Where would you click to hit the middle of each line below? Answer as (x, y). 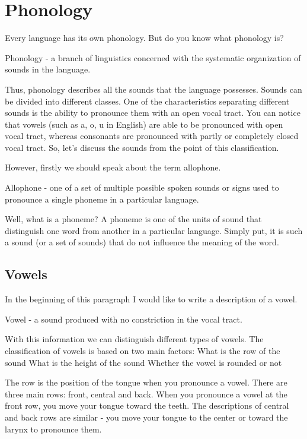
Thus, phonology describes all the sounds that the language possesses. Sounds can (153, 89)
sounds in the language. (48, 69)
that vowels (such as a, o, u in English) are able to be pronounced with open (144, 124)
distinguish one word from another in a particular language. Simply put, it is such (154, 230)
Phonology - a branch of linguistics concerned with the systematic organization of (153, 57)
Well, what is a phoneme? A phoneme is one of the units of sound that (133, 219)
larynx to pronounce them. (53, 429)
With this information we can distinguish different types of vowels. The (134, 339)
